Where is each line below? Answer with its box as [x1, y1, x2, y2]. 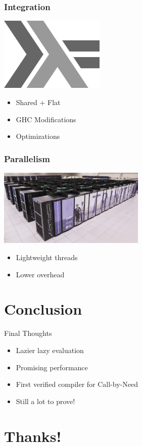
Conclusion [4, 299, 82, 319]
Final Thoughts [4, 328, 52, 338]
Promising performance [16, 362, 88, 372]
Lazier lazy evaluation [16, 344, 84, 355]
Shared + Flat [16, 97, 61, 108]
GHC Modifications [16, 114, 76, 124]
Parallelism [4, 152, 50, 165]
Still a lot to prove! [16, 395, 75, 406]
